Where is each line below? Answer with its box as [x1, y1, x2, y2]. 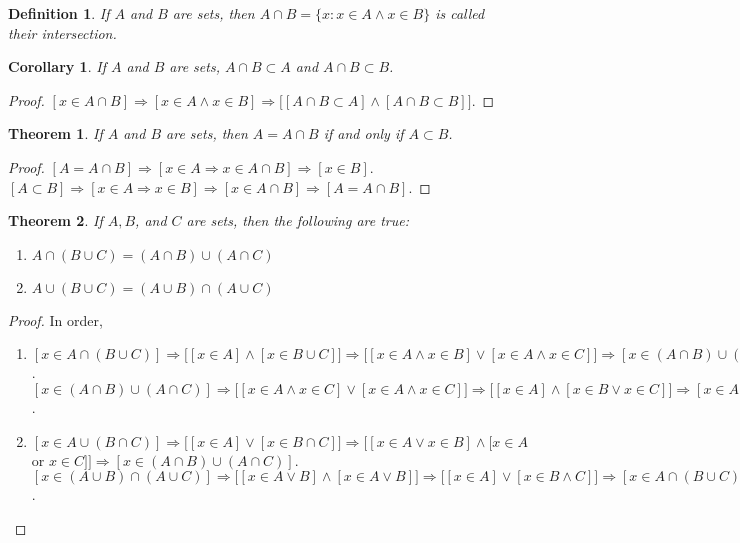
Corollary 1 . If [8, 56, 106, 77]
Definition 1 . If [8, 3, 110, 23]
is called [435, 3, 485, 23]
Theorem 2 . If [8, 210, 103, 231]
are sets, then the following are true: [186, 210, 410, 231]
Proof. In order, [8, 309, 103, 330]
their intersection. [8, 22, 117, 43]
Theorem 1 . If [8, 123, 103, 144]
